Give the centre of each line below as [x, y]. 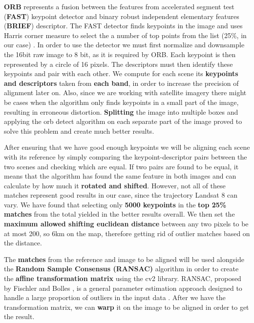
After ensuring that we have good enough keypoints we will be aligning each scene [127, 147]
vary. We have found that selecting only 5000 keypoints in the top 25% [115, 204]
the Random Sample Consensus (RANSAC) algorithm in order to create [121, 269]
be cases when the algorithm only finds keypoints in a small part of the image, [121, 102]
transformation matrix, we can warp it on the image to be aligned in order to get [127, 307]
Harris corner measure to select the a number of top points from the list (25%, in [125, 35]
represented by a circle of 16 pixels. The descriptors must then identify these [118, 64]
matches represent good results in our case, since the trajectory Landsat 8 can [121, 195]
